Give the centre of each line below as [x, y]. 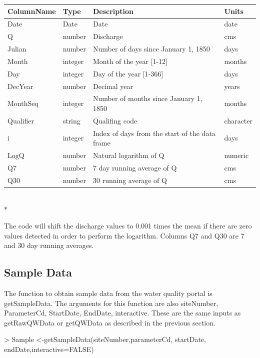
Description [113, 11]
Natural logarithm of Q [129, 155]
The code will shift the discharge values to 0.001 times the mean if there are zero [128, 226]
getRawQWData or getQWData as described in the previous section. [110, 322]
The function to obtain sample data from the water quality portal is [108, 293]
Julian [17, 49]
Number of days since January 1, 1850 [151, 49]
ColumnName [32, 11]
